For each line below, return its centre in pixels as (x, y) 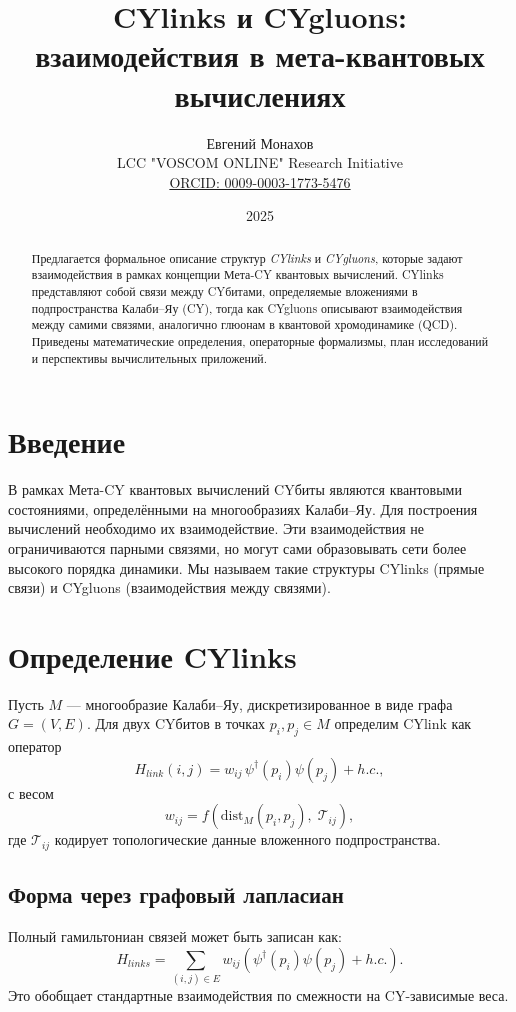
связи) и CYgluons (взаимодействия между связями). (169, 587)
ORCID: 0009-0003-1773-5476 (260, 181)
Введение (67, 441)
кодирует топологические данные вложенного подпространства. (247, 839)
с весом (31, 792)
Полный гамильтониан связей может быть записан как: (175, 936)
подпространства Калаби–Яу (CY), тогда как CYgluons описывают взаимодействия (247, 307)
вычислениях (260, 94)
